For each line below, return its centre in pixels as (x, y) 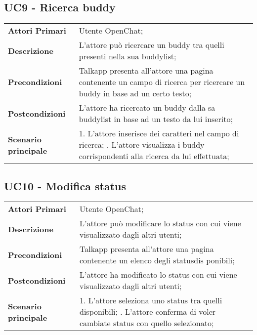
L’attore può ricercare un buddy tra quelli (151, 45)
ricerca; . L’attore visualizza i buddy (142, 145)
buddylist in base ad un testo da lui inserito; (156, 119)
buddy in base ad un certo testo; (135, 93)
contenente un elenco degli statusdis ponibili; (157, 260)
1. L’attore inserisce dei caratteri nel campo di (159, 133)
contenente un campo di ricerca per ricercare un (162, 82)
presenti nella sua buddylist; (128, 56)
